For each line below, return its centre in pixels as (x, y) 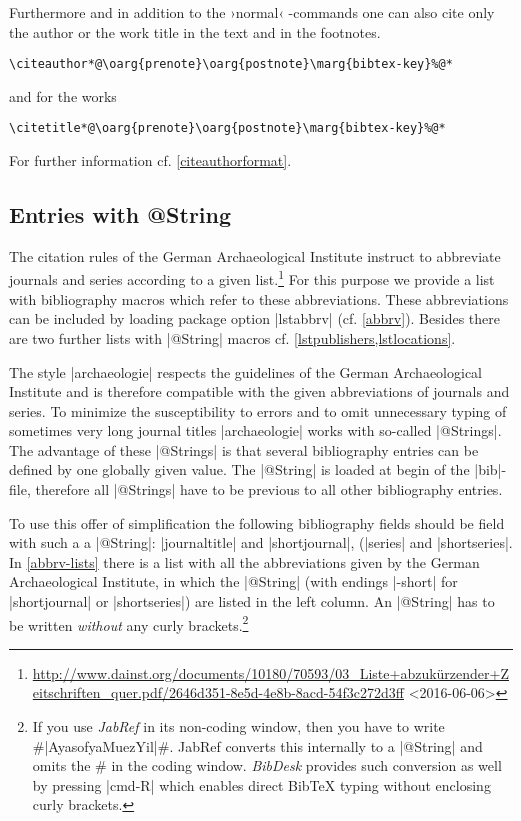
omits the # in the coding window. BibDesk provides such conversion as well (267, 765)
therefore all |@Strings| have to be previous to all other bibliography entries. (269, 489)
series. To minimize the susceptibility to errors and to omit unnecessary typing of (258, 410)
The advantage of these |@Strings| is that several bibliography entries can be (244, 449)
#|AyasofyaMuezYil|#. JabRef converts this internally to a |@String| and (257, 745)
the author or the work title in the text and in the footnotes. (195, 31)
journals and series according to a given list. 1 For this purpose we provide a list (252, 278)
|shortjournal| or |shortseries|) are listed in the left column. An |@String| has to (252, 601)
